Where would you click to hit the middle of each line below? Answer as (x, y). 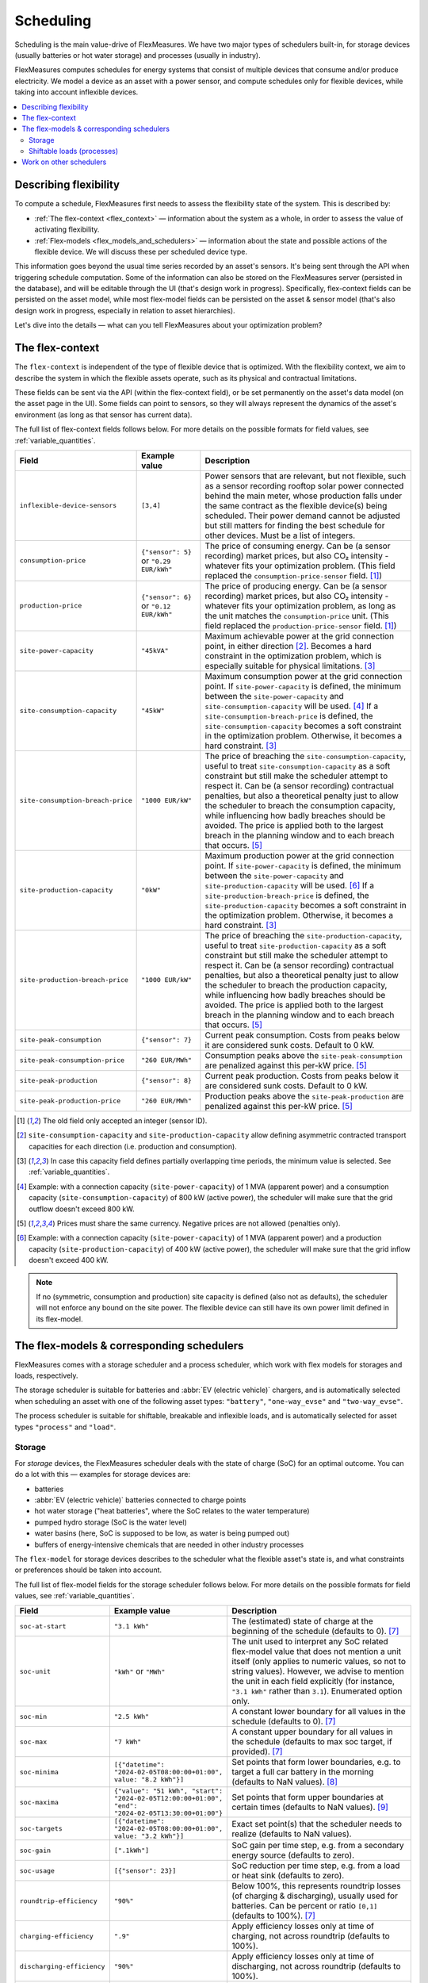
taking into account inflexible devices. (76, 92)
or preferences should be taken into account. (88, 1570)
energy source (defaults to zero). (293, 1855)
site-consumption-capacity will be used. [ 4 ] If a (292, 706)
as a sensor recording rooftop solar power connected (304, 485)
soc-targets (41, 1829)
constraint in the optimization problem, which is (293, 656)
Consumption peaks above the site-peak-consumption (304, 1055)
